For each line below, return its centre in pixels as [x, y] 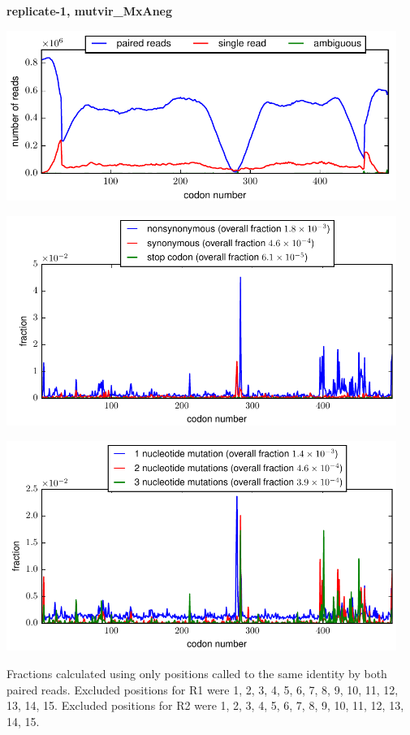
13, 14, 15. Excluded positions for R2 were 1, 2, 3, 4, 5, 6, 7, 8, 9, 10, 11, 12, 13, [205, 705]
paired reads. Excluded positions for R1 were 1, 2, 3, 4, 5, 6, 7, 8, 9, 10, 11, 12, [203, 689]
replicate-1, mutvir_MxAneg [90, 11]
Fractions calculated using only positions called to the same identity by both [197, 674]
